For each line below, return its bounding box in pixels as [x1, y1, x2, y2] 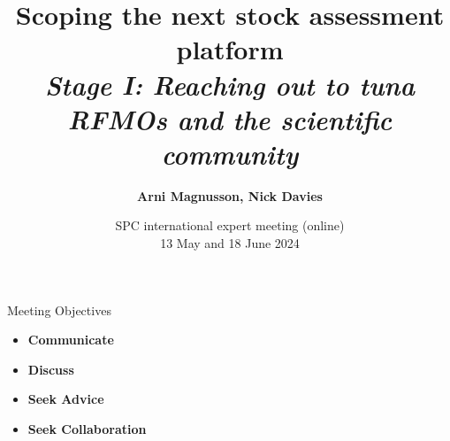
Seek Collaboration [27, 420, 147, 438]
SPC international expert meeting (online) [115, 216, 345, 235]
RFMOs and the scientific [67, 100, 393, 137]
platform [176, 31, 284, 67]
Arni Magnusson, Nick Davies [137, 186, 323, 205]
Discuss [27, 360, 74, 378]
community [161, 135, 299, 172]
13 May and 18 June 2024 [160, 234, 300, 252]
